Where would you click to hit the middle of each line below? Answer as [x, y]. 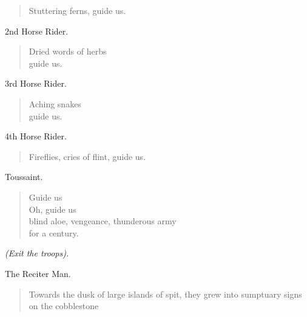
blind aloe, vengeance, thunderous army [103, 221]
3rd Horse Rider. [36, 83]
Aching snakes [55, 103]
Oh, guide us [52, 209]
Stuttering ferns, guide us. [77, 10]
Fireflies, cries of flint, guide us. [87, 156]
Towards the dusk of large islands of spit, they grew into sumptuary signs [165, 294]
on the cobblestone [64, 306]
